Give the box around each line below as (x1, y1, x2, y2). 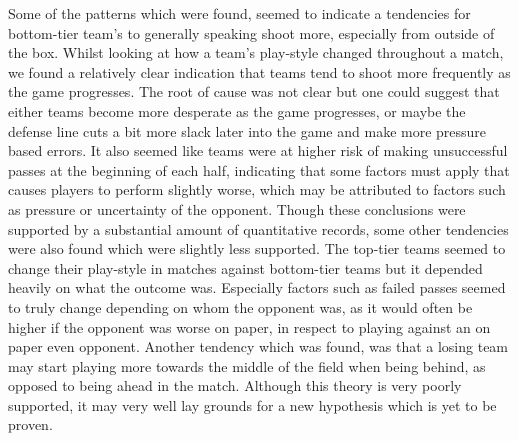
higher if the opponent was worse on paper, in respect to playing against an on (8, 316, 491, 337)
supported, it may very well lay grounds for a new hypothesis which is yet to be (8, 394, 497, 415)
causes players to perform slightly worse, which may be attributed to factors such (8, 179, 506, 200)
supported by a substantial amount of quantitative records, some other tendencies (8, 218, 509, 239)
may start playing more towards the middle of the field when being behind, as (8, 355, 486, 376)
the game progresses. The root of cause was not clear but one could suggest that (8, 81, 500, 102)
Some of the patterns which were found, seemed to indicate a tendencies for (8, 3, 471, 23)
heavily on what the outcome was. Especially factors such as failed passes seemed (8, 277, 506, 298)
